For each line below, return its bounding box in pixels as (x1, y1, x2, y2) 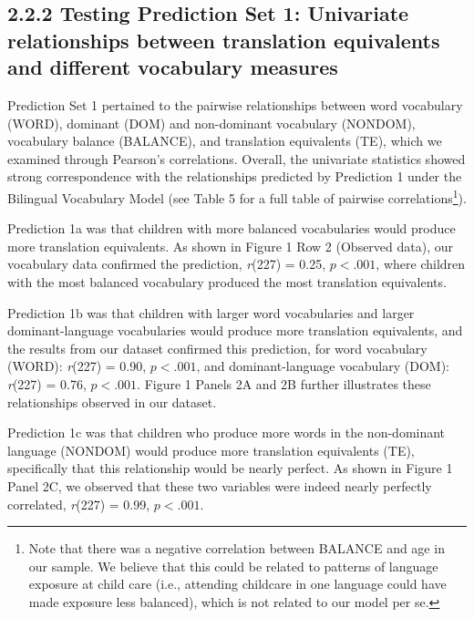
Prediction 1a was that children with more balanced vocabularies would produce (7, 219, 456, 238)
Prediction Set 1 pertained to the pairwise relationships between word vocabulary (7, 95, 463, 114)
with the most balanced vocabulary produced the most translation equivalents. (7, 272, 447, 291)
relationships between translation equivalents (7, 26, 440, 54)
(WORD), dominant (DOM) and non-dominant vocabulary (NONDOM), (7, 113, 416, 132)
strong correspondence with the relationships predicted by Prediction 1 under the (7, 167, 462, 186)
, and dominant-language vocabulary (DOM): (196, 356, 450, 376)
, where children (376, 254, 466, 273)
